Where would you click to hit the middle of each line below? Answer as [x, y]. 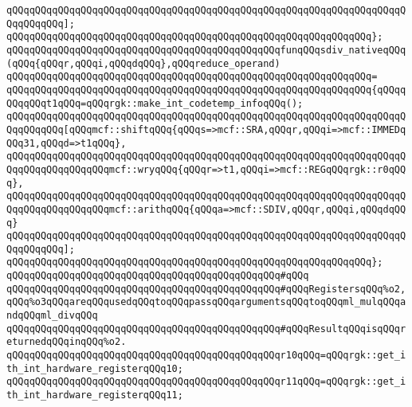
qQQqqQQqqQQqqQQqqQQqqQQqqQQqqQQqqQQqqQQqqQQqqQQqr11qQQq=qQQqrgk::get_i [206, 382]
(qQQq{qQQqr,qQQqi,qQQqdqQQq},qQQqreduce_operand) [143, 63]
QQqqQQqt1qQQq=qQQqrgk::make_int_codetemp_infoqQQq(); [155, 103]
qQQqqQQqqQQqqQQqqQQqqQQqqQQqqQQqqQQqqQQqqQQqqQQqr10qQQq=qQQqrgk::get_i [206, 356]
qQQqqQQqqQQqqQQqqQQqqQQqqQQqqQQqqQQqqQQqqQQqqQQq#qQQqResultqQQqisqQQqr [206, 329]
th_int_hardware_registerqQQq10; [95, 368]
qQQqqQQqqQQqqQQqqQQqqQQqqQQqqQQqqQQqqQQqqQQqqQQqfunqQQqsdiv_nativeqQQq [206, 50]
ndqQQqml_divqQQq [52, 316]
